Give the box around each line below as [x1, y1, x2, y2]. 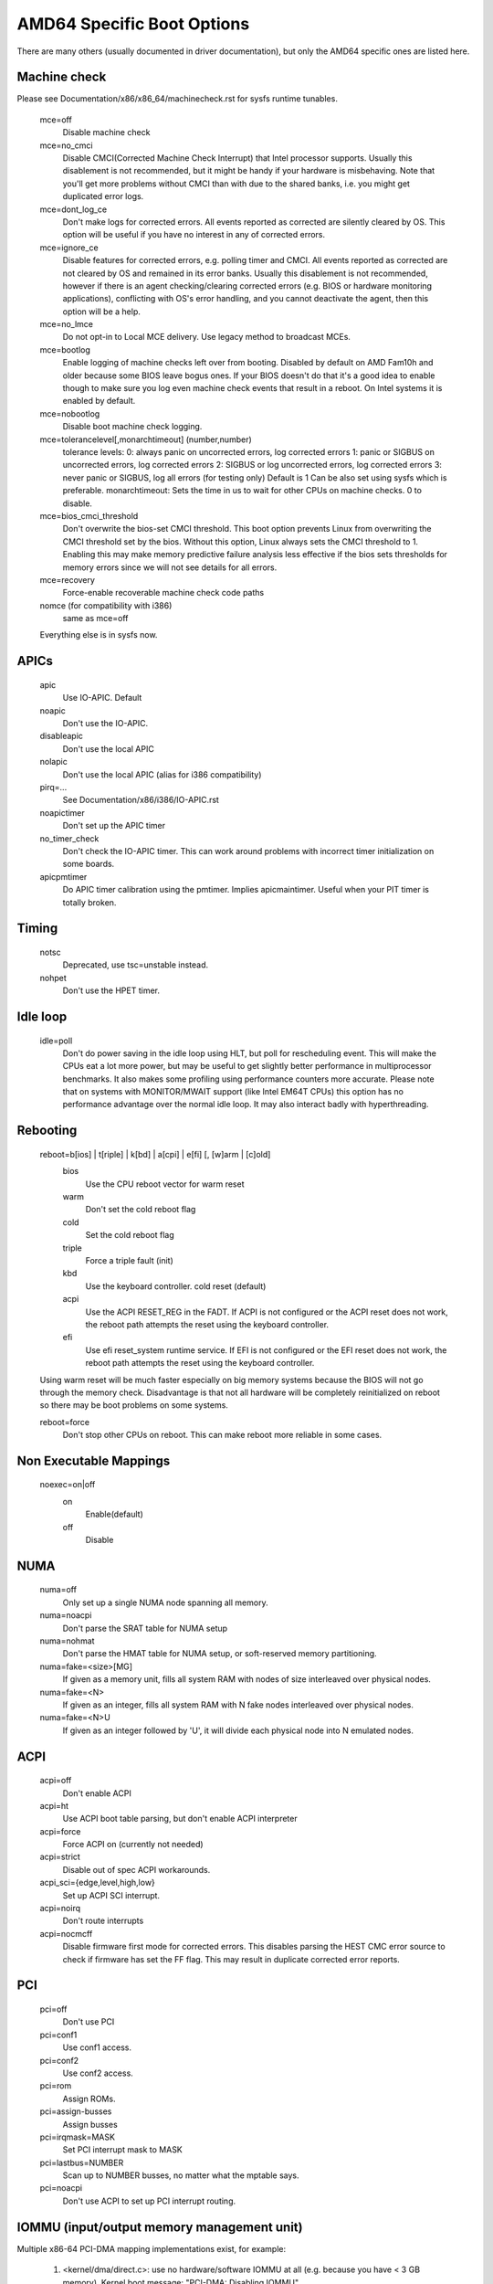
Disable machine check [62, 127, 151, 138]
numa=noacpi [39, 1610, 92, 1621]
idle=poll [39, 1035, 73, 1046]
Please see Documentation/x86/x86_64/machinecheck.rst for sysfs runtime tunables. [16, 93, 338, 104]
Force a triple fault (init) [85, 1254, 173, 1265]
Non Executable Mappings [16, 1453, 171, 1468]
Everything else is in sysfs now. [39, 629, 158, 640]
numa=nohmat [39, 1635, 95, 1646]
